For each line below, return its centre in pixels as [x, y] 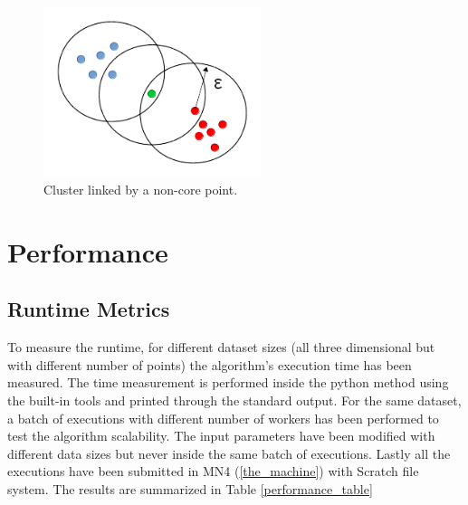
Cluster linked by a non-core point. [141, 189]
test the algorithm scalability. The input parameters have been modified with [221, 436]
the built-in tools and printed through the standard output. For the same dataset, [234, 400]
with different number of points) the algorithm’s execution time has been [210, 364]
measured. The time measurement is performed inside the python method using [228, 382]
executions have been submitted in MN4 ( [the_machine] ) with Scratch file [213, 471]
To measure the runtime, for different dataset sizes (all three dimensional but [221, 347]
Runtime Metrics [89, 309]
